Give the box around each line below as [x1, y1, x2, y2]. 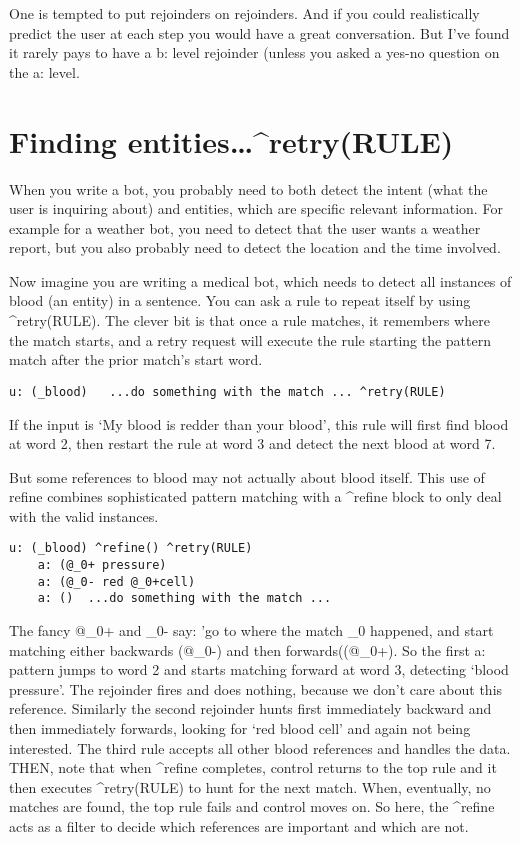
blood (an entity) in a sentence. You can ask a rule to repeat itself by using [9, 290, 471, 311]
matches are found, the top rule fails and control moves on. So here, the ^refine [9, 796, 495, 817]
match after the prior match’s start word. [9, 349, 263, 370]
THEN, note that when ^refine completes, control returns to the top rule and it [9, 757, 497, 778]
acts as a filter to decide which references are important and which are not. [9, 816, 469, 837]
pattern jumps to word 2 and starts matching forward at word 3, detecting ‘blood [9, 659, 509, 680]
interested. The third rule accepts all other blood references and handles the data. [9, 737, 511, 758]
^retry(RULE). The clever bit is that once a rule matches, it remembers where [9, 310, 490, 331]
